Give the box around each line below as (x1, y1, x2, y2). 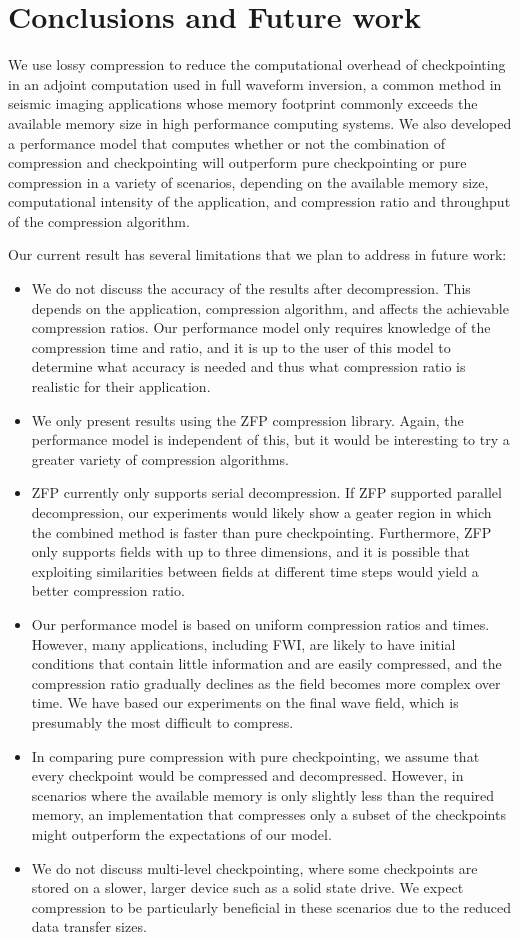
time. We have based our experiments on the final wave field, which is (31, 692, 459, 713)
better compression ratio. (31, 580, 185, 601)
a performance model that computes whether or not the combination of (8, 132, 445, 153)
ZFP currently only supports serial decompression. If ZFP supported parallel (31, 482, 502, 503)
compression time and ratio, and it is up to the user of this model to (31, 336, 451, 357)
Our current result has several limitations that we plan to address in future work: (8, 244, 507, 265)
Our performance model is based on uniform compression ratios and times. (31, 613, 490, 634)
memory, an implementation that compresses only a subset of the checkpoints (31, 804, 506, 825)
